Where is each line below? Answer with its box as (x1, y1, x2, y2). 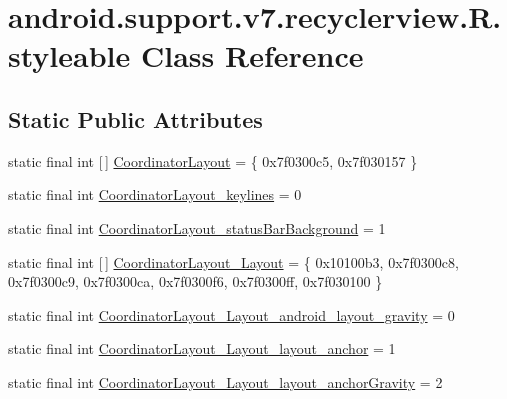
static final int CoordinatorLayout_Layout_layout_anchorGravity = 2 (8, 371, 443, 392)
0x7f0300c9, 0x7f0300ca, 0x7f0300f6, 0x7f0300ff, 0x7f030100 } (8, 271, 383, 292)
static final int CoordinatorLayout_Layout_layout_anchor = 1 (8, 338, 396, 359)
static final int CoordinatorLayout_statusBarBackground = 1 (8, 217, 386, 238)
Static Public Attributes (8, 103, 263, 134)
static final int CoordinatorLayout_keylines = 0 (8, 184, 302, 205)
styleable (8, 35, 131, 76)
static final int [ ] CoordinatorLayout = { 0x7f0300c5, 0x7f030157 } (8, 150, 418, 171)
